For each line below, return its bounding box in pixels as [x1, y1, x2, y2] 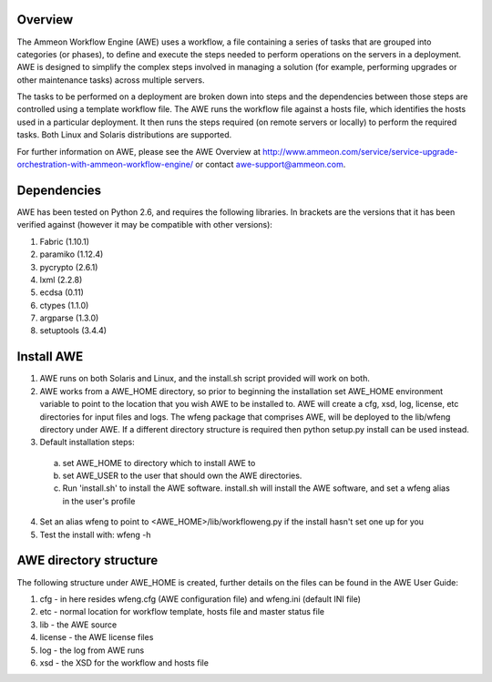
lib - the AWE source [39, 619, 118, 630]
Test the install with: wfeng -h [39, 529, 151, 540]
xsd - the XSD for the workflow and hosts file [39, 657, 210, 668]
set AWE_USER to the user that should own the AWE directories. [62, 470, 302, 482]
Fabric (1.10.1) [39, 236, 90, 247]
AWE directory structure [16, 553, 159, 568]
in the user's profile [62, 495, 136, 506]
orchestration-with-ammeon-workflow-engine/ [16, 159, 194, 170]
